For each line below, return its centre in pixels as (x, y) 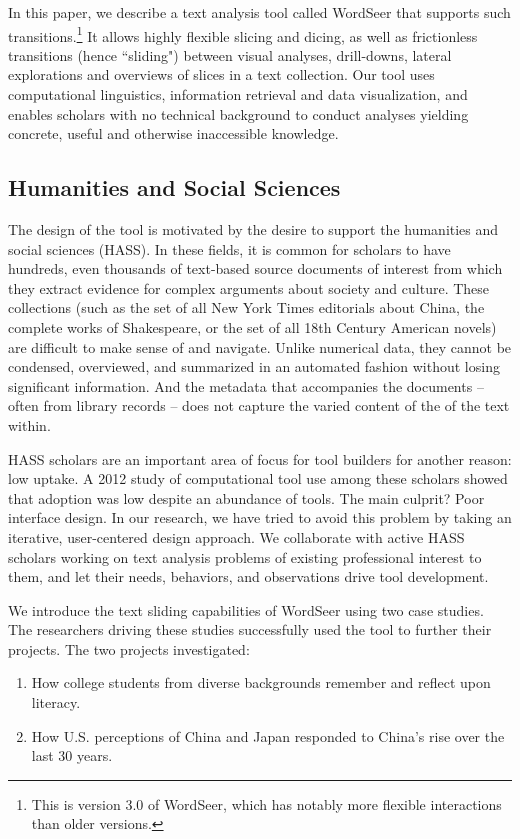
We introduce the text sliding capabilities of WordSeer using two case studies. (246, 609)
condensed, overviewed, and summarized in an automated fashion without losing (254, 366)
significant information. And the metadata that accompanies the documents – (246, 385)
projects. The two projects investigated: (129, 648)
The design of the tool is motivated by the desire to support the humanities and (253, 229)
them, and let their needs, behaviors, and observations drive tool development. (248, 576)
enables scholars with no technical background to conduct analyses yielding (238, 113)
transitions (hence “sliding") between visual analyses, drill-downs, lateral (230, 54)
